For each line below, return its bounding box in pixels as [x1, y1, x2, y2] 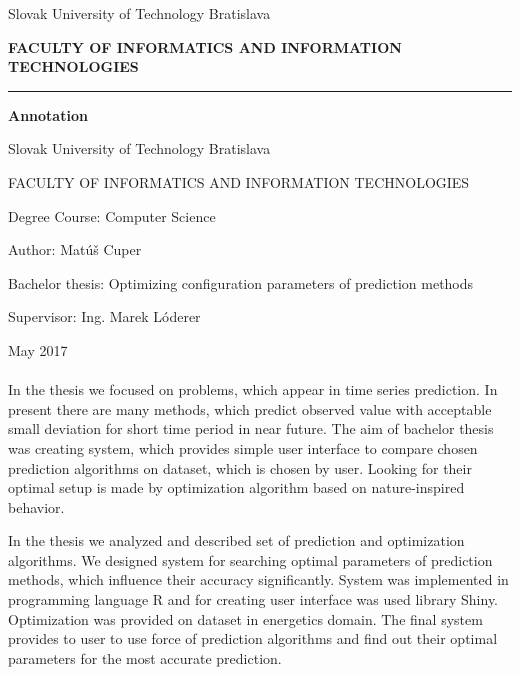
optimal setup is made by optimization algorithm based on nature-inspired [8, 477, 465, 498]
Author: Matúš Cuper [8, 239, 142, 260]
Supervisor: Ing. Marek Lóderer [8, 306, 201, 327]
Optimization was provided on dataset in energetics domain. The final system [8, 608, 483, 629]
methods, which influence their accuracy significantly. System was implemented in [8, 569, 509, 590]
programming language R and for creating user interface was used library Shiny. [8, 589, 498, 610]
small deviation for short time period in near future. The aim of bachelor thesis [8, 418, 494, 439]
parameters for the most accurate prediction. [8, 647, 282, 668]
